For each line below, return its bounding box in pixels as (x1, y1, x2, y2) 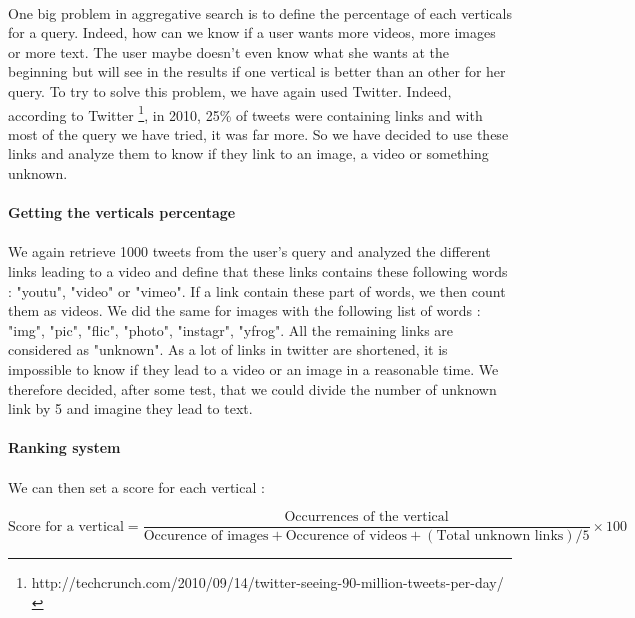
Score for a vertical (8, 519, 124, 534)
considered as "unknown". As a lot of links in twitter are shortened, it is (8, 339, 448, 360)
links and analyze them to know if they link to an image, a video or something (8, 143, 489, 164)
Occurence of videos (285, 529, 408, 544)
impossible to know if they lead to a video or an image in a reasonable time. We (8, 358, 499, 379)
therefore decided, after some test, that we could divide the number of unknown (8, 378, 497, 399)
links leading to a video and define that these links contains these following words (8, 260, 508, 281)
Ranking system (8, 437, 121, 458)
